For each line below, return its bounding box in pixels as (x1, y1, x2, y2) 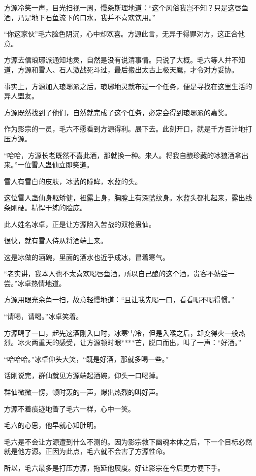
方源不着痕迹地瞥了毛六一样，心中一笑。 (4, 403, 135, 413)
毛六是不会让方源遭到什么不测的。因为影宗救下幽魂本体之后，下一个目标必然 (4, 436, 252, 446)
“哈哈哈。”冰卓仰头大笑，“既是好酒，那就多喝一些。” (4, 353, 169, 364)
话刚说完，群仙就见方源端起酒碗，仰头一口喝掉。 (4, 370, 162, 381)
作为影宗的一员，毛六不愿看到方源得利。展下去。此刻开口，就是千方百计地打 (4, 124, 252, 134)
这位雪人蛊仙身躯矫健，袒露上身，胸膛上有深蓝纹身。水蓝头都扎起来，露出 (4, 192, 245, 203)
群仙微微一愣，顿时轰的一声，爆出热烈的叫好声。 (4, 387, 162, 397)
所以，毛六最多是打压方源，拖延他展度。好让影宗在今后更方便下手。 (4, 463, 224, 473)
